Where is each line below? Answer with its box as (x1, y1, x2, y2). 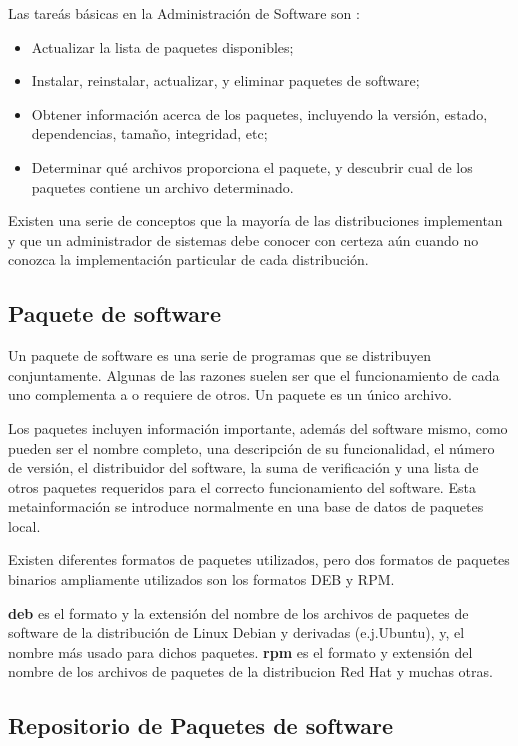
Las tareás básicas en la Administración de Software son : (8, 3, 360, 23)
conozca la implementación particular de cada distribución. (8, 249, 369, 270)
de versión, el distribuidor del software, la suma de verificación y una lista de (8, 457, 479, 478)
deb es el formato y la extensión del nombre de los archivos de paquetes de (8, 602, 469, 623)
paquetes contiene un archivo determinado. (31, 176, 294, 197)
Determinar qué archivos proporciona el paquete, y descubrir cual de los (31, 156, 473, 177)
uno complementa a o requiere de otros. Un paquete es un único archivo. (8, 384, 453, 405)
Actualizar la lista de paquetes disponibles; (31, 36, 294, 57)
